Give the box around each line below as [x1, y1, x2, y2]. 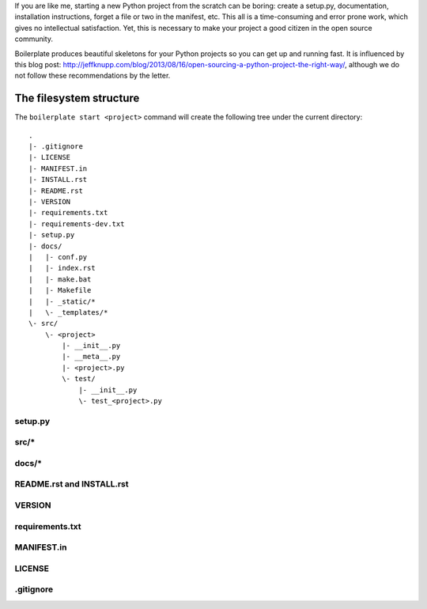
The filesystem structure [14, 92, 140, 105]
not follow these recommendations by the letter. [14, 71, 171, 81]
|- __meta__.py [62, 352, 121, 361]
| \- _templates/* [28, 308, 108, 316]
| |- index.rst [28, 263, 96, 273]
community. [14, 34, 53, 43]
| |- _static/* [28, 297, 96, 306]
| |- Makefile [28, 286, 92, 295]
